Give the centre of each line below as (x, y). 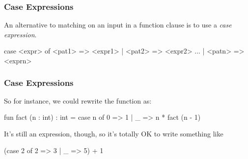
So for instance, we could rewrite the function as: (78, 100)
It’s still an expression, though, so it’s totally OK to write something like (114, 133)
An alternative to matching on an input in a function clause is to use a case (118, 25)
